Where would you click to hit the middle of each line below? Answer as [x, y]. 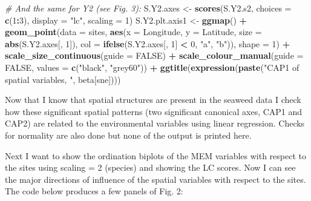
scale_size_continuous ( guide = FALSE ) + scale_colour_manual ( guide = [154, 55]
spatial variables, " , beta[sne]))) [63, 79]
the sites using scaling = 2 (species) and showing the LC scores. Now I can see [150, 167]
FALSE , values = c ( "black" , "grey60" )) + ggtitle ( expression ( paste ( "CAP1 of [152, 67]
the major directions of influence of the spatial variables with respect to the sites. [155, 179]
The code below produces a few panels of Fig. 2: [94, 191]
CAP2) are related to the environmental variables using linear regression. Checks [155, 123]
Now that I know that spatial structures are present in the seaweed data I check [153, 100]
